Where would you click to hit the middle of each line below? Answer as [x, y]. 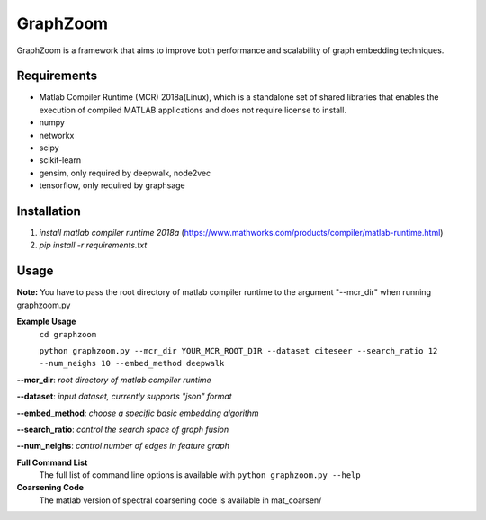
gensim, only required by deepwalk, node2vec [125, 173]
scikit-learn [60, 160]
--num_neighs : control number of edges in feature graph [123, 446]
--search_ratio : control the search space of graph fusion [123, 429]
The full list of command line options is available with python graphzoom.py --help [200, 475]
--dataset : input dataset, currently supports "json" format [125, 397]
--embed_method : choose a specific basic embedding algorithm [138, 413]
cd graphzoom [68, 334]
